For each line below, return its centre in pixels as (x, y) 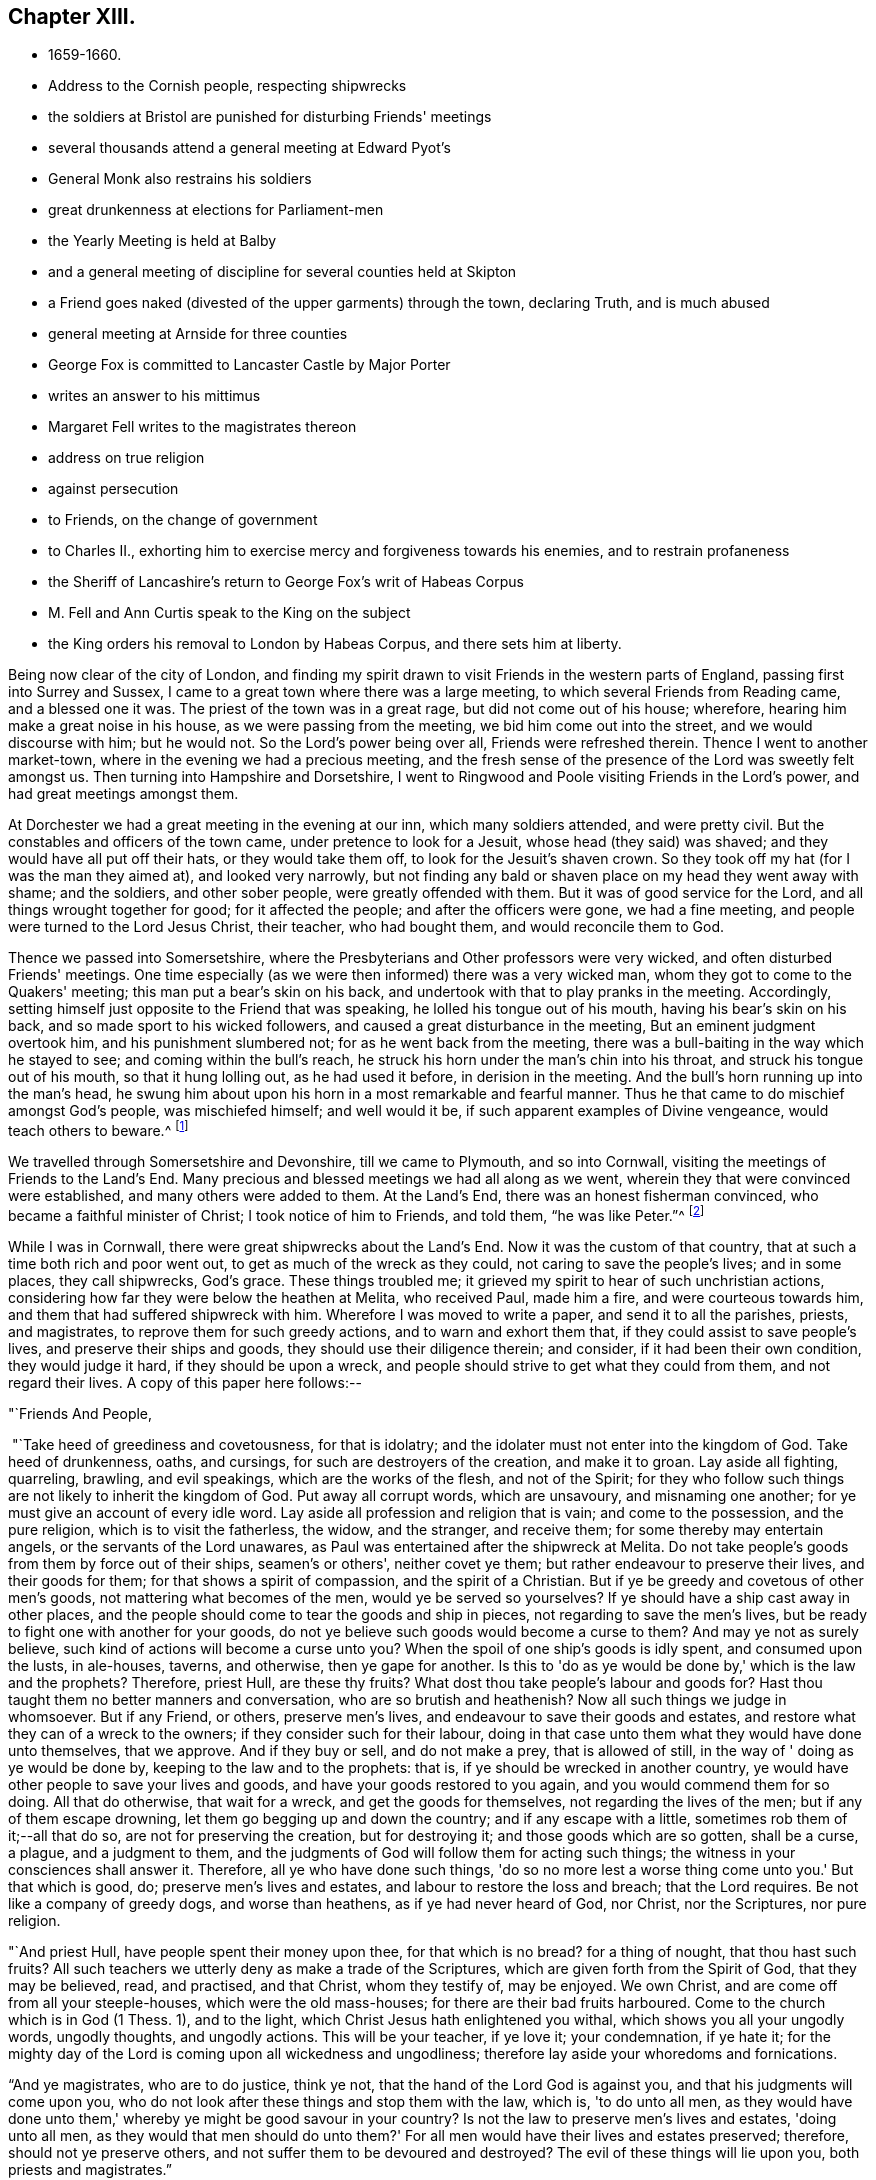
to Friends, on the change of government (183, 520)
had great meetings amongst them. (123, 794)
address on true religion (126, 458)
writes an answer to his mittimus (154, 396)
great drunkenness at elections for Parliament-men (216, 210)
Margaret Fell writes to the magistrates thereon (202, 427)
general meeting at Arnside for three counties (198, 334)
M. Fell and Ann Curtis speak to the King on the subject (229, 613)
